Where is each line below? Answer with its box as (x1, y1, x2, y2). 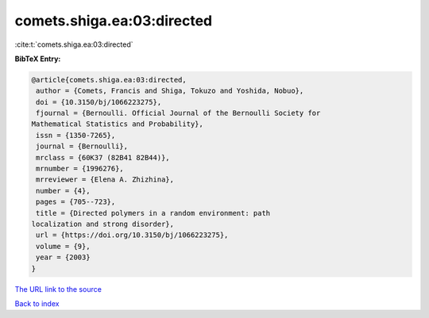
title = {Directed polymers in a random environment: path (36, 209, 271, 217)
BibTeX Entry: (14, 54, 61, 63)
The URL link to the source (14, 284, 102, 293)
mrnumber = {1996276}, (36, 164, 125, 174)
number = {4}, (36, 186, 91, 195)
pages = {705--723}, (36, 197, 116, 206)
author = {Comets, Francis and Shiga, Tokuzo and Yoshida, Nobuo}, (36, 86, 304, 95)
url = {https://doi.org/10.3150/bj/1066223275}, (36, 231, 229, 239)
